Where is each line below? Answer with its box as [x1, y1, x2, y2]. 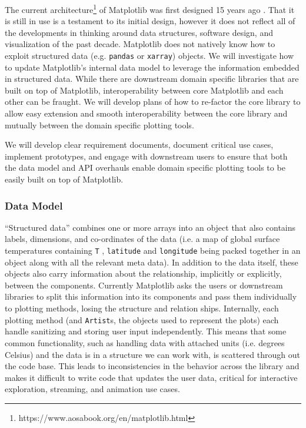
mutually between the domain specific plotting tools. [5, 118, 194, 131]
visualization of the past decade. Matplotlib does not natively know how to [5, 38, 275, 50]
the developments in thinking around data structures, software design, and [5, 26, 273, 38]
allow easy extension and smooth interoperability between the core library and [5, 107, 288, 120]
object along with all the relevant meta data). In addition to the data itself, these [5, 256, 298, 268]
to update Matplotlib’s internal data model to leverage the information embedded [5, 61, 300, 73]
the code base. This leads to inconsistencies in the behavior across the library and [5, 360, 300, 372]
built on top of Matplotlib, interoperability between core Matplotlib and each [5, 84, 284, 96]
